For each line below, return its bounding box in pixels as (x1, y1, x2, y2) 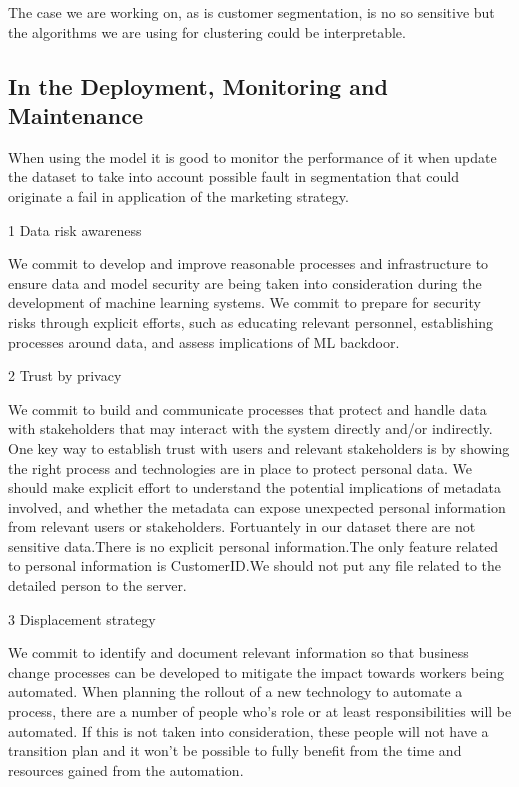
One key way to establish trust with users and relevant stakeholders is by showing (8, 437, 510, 458)
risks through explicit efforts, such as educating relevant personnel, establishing (8, 311, 493, 332)
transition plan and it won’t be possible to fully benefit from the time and (8, 740, 462, 761)
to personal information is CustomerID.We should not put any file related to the (8, 555, 502, 576)
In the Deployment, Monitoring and (8, 70, 388, 101)
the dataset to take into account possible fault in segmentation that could (8, 166, 460, 187)
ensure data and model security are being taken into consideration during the (8, 272, 482, 293)
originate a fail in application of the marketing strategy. (8, 185, 349, 206)
